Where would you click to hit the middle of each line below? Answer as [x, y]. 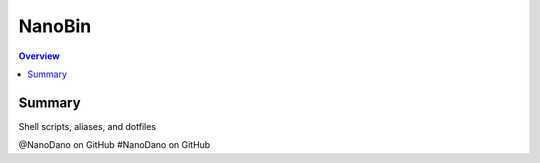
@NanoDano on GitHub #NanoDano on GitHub [114, 145]
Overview [39, 56]
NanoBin [55, 26]
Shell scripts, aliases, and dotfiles [87, 126]
